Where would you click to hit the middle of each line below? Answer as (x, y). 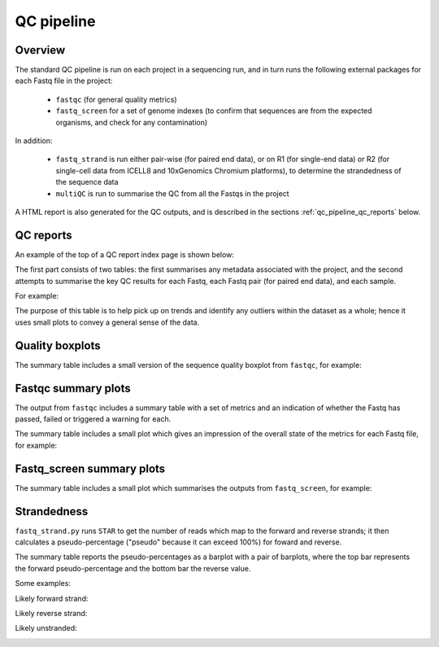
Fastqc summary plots (73, 388)
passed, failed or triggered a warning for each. (93, 419)
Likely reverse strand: (51, 613)
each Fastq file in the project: (64, 81)
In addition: (34, 141)
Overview (40, 50)
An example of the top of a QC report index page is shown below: (125, 254)
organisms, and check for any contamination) (132, 122)
